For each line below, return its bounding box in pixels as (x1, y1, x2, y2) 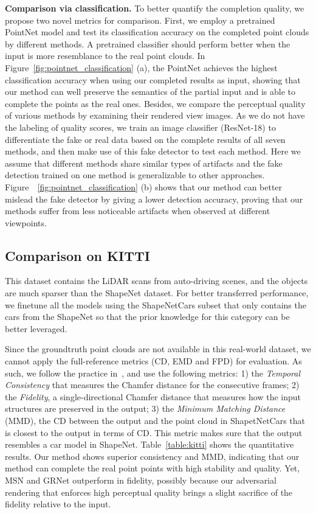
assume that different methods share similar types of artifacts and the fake (5, 156, 283, 169)
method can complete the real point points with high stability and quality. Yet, (5, 462, 300, 474)
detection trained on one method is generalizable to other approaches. (5, 168, 265, 181)
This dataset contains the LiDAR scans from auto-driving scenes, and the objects (5, 274, 308, 287)
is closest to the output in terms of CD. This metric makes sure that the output (5, 426, 303, 439)
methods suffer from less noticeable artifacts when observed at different (5, 204, 270, 217)
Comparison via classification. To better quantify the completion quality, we (5, 2, 304, 14)
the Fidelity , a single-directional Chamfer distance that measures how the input (5, 390, 301, 403)
